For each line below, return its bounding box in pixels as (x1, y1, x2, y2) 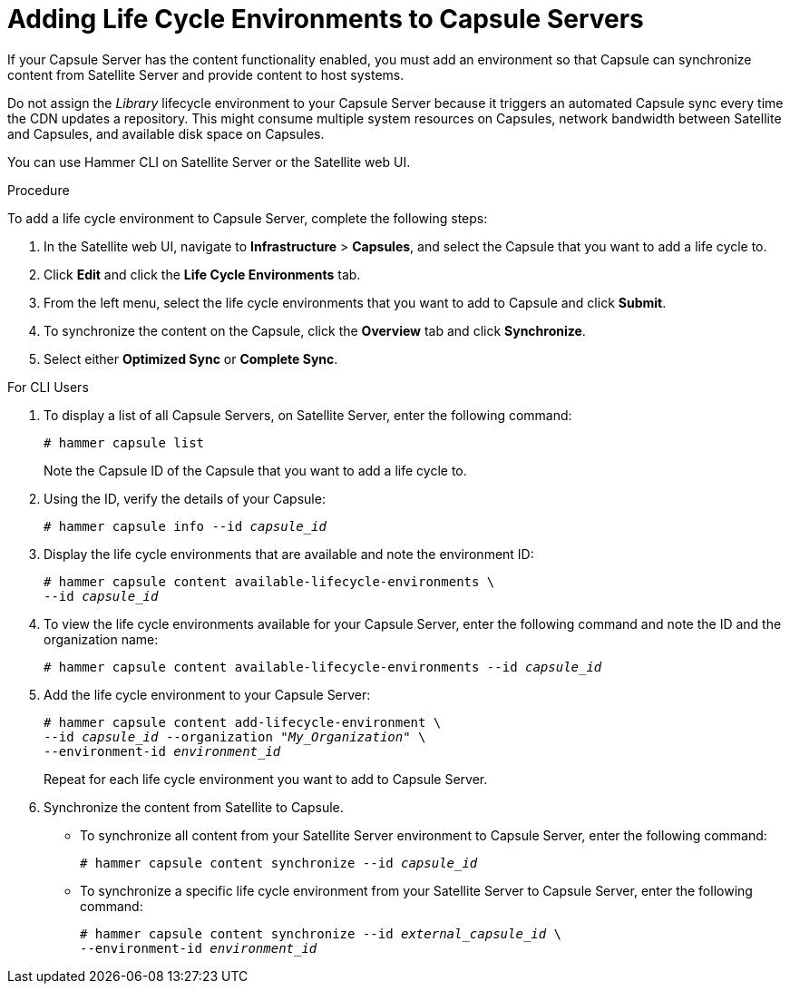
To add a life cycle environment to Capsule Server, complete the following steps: (7, 210, 488, 226)
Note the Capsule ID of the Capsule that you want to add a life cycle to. (44, 462, 467, 478)
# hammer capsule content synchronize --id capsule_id (80, 855, 478, 870)
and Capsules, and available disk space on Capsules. (7, 125, 325, 142)
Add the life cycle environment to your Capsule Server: (44, 686, 371, 702)
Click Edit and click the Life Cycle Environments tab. (44, 266, 361, 282)
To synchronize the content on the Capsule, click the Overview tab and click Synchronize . (44, 322, 586, 339)
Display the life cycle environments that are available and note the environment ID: (44, 545, 534, 562)
